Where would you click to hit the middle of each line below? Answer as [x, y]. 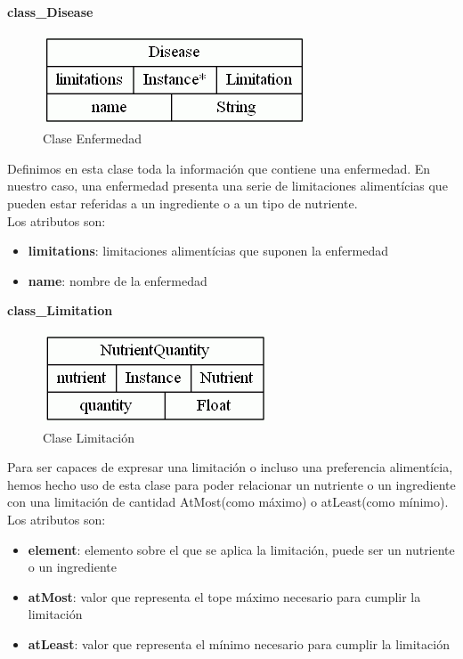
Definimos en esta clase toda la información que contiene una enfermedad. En [219, 168]
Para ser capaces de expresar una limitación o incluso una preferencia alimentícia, [230, 467]
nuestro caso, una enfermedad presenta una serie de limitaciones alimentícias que [227, 186]
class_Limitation [60, 310]
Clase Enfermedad [93, 138]
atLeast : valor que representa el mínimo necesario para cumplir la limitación [239, 643]
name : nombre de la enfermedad [118, 280]
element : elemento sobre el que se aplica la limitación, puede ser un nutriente [241, 549]
